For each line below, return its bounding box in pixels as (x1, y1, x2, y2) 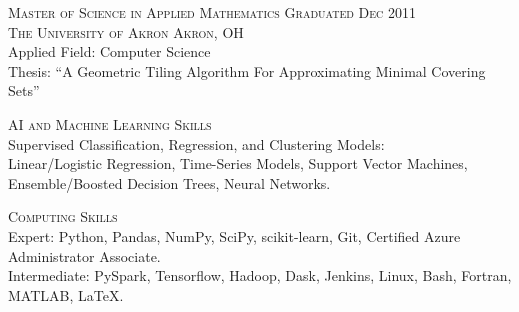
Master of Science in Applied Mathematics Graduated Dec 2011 (8, 2, 416, 22)
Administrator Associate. (8, 245, 161, 266)
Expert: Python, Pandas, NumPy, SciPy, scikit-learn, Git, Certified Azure (8, 225, 461, 246)
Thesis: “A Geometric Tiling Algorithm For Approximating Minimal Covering (8, 60, 486, 81)
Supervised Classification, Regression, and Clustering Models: (8, 133, 385, 154)
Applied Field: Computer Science (8, 41, 211, 62)
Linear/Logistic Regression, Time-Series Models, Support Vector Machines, (8, 153, 468, 174)
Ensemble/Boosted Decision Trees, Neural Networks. (8, 172, 331, 193)
